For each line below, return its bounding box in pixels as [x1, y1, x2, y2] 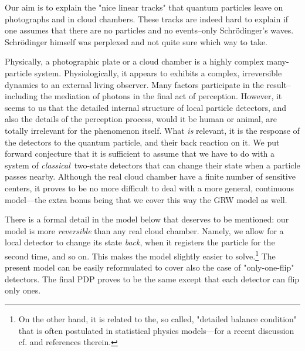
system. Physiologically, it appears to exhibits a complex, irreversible [34, 66, 282, 79]
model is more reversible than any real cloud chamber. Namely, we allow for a [5, 224, 284, 237]
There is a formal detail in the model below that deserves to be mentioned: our [5, 213, 289, 225]
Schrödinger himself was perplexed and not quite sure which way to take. [5, 35, 267, 48]
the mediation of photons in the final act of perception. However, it [40, 90, 282, 102]
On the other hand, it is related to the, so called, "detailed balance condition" [18, 312, 297, 325]
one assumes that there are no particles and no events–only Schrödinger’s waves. [5, 24, 294, 36]
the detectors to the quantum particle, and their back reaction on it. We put [5, 136, 280, 148]
